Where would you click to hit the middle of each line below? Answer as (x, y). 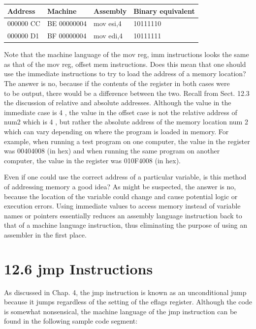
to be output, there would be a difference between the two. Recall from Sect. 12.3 (127, 93)
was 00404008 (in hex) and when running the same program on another (112, 151)
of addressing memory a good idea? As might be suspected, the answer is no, (120, 186)
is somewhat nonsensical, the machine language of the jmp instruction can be (121, 311)
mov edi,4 (108, 36)
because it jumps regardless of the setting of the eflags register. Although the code (128, 302)
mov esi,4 (108, 23)
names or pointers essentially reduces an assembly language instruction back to (123, 215)
